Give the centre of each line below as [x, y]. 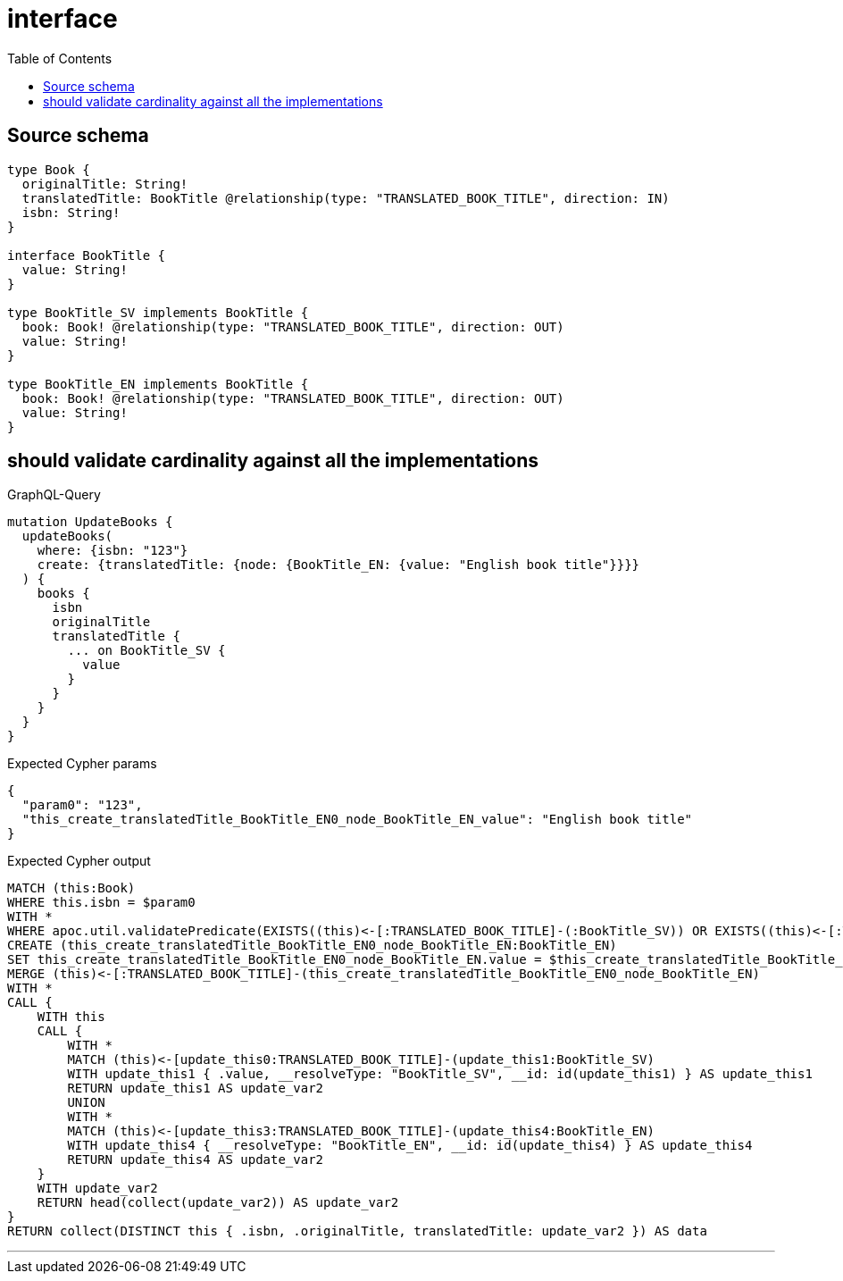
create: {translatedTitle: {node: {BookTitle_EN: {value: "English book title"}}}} [338, 565]
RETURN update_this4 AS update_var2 [196, 1160]
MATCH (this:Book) [71, 888]
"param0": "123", [82, 805]
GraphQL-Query [54, 495]
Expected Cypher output [79, 861]
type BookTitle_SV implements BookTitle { [158, 312]
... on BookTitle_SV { [146, 651]
